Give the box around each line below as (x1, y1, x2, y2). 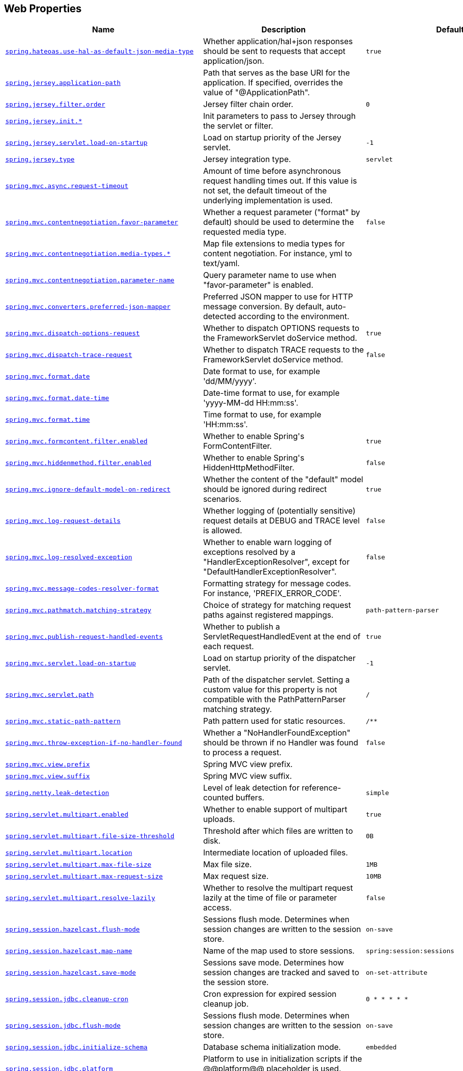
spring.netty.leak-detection (5, 789, 109, 796)
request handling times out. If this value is (203, 176, 357, 186)
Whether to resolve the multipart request (203, 883, 353, 893)
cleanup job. (203, 999, 249, 1009)
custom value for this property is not (203, 685, 337, 695)
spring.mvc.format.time (5, 415, 90, 423)
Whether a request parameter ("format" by (203, 207, 360, 218)
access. (203, 903, 232, 913)
